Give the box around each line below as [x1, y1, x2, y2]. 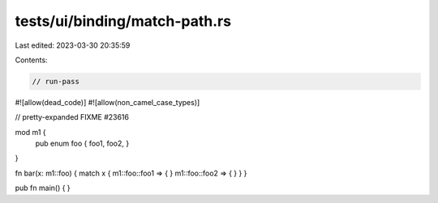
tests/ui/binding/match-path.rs [15, 12, 231, 30]
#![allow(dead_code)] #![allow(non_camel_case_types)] [15, 97, 200, 107]
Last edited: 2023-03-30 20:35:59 [15, 40, 131, 50]
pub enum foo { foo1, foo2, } [35, 138, 130, 149]
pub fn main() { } [15, 183, 71, 193]
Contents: [15, 55, 48, 65]
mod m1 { [15, 127, 46, 137]
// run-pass [32, 77, 80, 86]
